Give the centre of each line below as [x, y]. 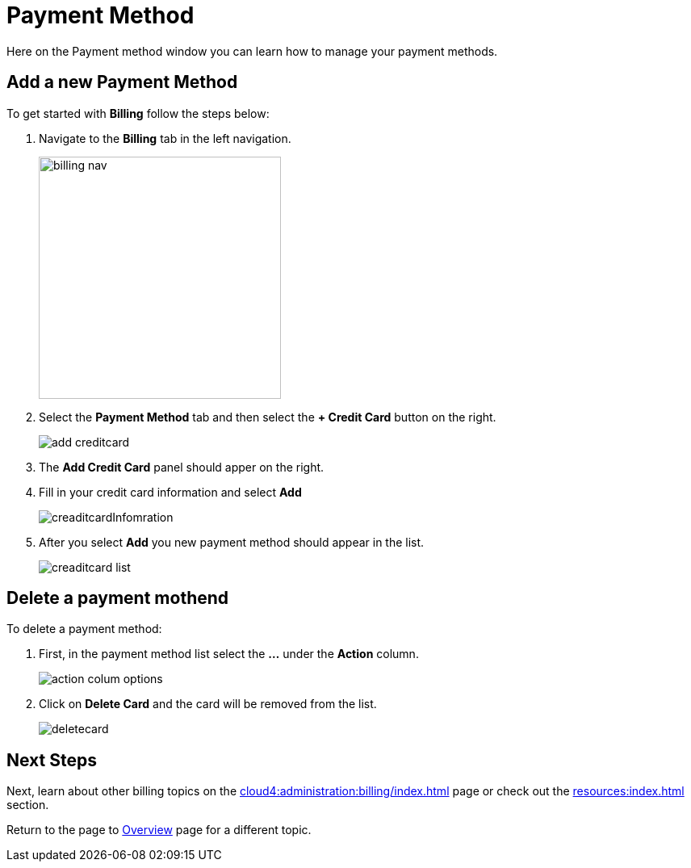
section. [28, 805]
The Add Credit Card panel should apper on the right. [182, 467]
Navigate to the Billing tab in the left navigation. [165, 138]
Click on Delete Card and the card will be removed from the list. [208, 704]
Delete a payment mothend [118, 598]
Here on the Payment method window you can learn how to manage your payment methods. [252, 51]
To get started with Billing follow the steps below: [138, 113]
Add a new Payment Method [122, 82]
